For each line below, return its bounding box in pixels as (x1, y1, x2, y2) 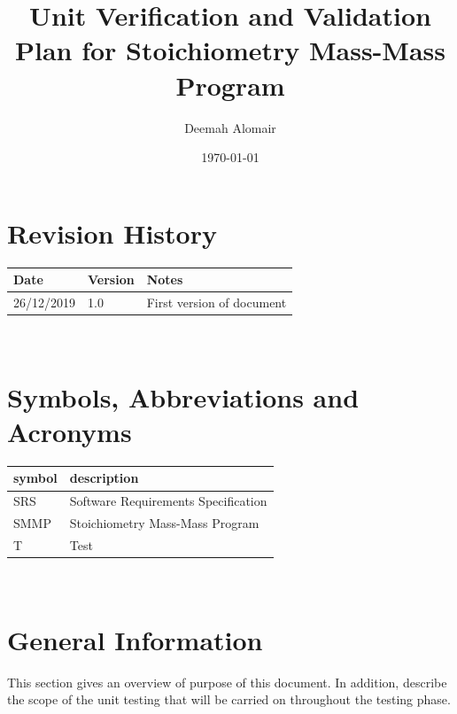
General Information (7, 621, 263, 657)
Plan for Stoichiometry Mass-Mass (14, 32, 446, 68)
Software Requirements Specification (69, 492, 267, 510)
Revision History (7, 214, 217, 251)
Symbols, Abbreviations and (7, 378, 360, 415)
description (69, 469, 139, 487)
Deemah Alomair (184, 118, 276, 136)
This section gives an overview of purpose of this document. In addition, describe (7, 672, 447, 691)
